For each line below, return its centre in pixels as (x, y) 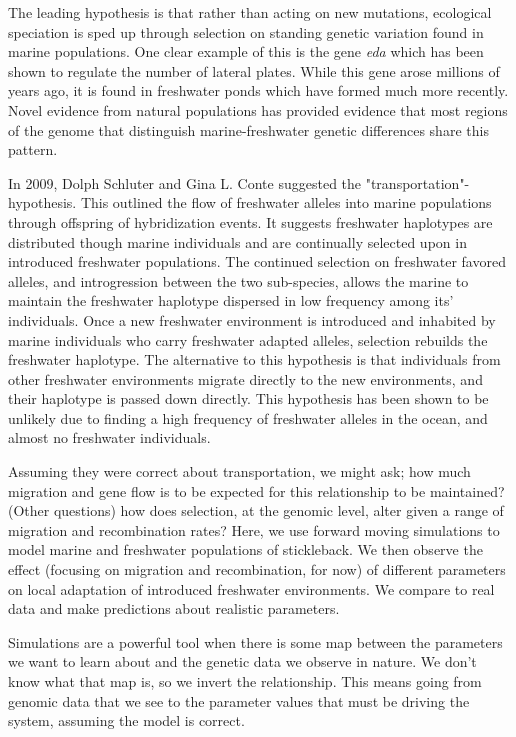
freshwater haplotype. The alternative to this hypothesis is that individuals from (254, 359)
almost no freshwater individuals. (109, 437)
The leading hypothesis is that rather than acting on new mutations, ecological (250, 12)
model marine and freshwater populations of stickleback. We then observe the (245, 549)
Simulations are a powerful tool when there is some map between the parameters (255, 641)
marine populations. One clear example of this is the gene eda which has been (246, 51)
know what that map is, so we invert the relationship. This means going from (245, 681)
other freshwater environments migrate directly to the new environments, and (245, 378)
